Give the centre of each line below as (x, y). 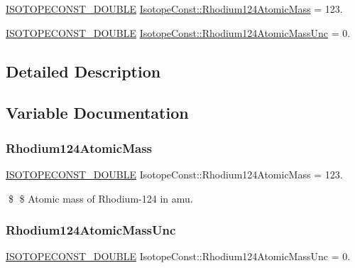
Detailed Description (83, 71)
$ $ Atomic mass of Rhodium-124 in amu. (100, 198)
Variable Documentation (97, 113)
